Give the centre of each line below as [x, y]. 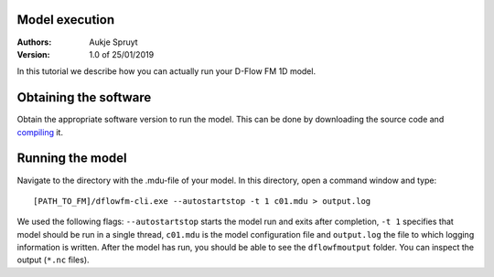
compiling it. [40, 132]
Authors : [34, 42]
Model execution [65, 20]
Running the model [72, 159]
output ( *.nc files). [54, 260]
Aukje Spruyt [113, 42]
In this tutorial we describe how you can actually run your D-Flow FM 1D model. [166, 71]
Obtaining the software [84, 97]
